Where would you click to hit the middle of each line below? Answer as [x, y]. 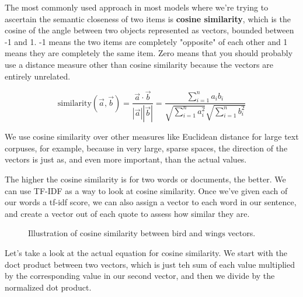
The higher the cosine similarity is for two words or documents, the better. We [145, 179]
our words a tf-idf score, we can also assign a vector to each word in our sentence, [151, 202]
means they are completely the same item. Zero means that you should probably [149, 53]
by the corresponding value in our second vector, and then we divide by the [140, 276]
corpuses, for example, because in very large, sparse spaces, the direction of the [146, 148]
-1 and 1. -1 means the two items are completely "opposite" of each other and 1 [146, 41]
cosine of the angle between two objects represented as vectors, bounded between [149, 30]
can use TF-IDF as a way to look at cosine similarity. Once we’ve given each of [146, 190]
